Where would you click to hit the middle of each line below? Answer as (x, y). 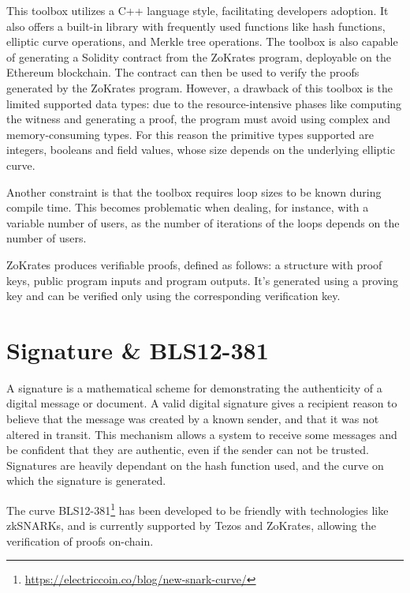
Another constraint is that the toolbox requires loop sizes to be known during (194, 191)
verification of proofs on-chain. (80, 540)
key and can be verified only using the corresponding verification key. (173, 296)
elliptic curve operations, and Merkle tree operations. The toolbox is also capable (202, 41)
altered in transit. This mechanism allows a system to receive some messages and (202, 434)
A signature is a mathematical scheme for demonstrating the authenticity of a (194, 387)
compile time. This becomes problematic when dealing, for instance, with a (188, 207)
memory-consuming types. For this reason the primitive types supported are (190, 134)
